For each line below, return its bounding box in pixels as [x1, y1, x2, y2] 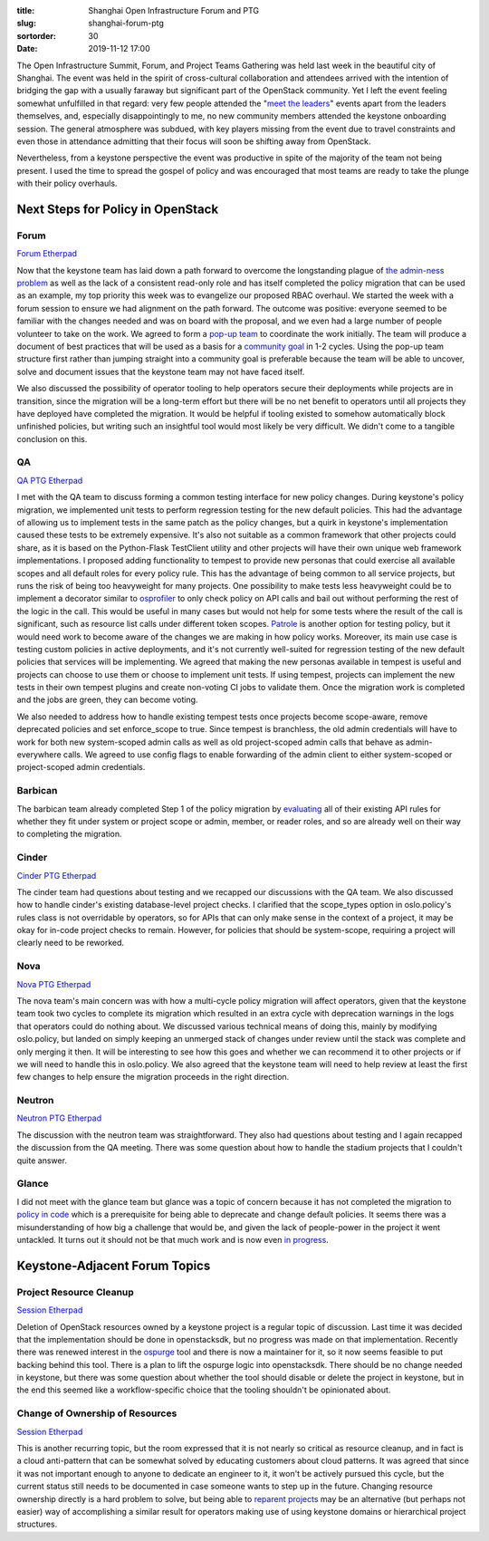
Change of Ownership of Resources [16, 1407, 177, 1420]
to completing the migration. [16, 829, 122, 840]
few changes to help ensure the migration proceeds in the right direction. [16, 1072, 290, 1083]
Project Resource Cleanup [16, 1286, 135, 1298]
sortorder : [16, 30, 56, 41]
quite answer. [16, 1155, 68, 1166]
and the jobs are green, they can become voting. [16, 694, 198, 706]
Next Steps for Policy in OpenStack [16, 201, 219, 217]
